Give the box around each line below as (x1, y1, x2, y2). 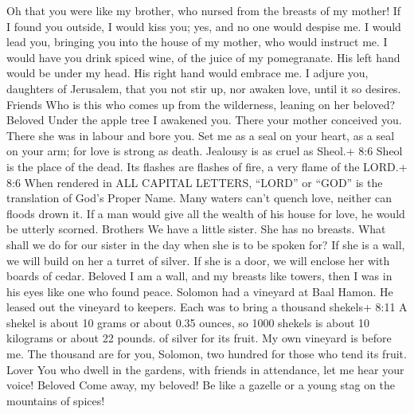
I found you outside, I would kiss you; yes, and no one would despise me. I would (6, 18, 401, 34)
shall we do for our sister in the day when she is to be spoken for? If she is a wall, (6, 236, 405, 252)
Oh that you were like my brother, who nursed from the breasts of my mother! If (6, 2, 401, 18)
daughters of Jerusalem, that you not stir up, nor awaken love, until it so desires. (6, 80, 401, 96)
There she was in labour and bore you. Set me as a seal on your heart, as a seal (6, 127, 395, 143)
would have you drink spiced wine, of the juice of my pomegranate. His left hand (6, 49, 400, 65)
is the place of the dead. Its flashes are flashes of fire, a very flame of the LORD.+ (6, 158, 408, 174)
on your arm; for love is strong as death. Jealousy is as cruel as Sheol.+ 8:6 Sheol (6, 143, 403, 159)
